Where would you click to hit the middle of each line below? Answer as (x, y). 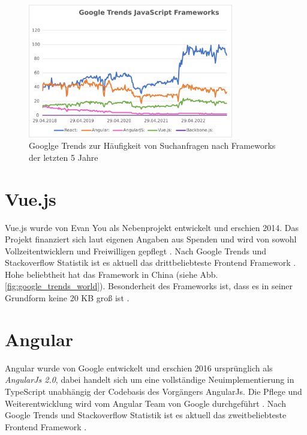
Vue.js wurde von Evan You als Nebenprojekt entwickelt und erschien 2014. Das (152, 227)
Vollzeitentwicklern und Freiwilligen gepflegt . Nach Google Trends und (136, 250)
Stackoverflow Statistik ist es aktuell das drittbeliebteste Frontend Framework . (151, 262)
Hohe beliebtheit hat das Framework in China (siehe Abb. (112, 274)
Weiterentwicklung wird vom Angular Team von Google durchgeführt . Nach (145, 403)
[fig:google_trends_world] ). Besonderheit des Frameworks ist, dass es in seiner (149, 286)
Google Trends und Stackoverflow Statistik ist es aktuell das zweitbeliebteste (146, 415)
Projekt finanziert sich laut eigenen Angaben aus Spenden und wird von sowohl (151, 239)
